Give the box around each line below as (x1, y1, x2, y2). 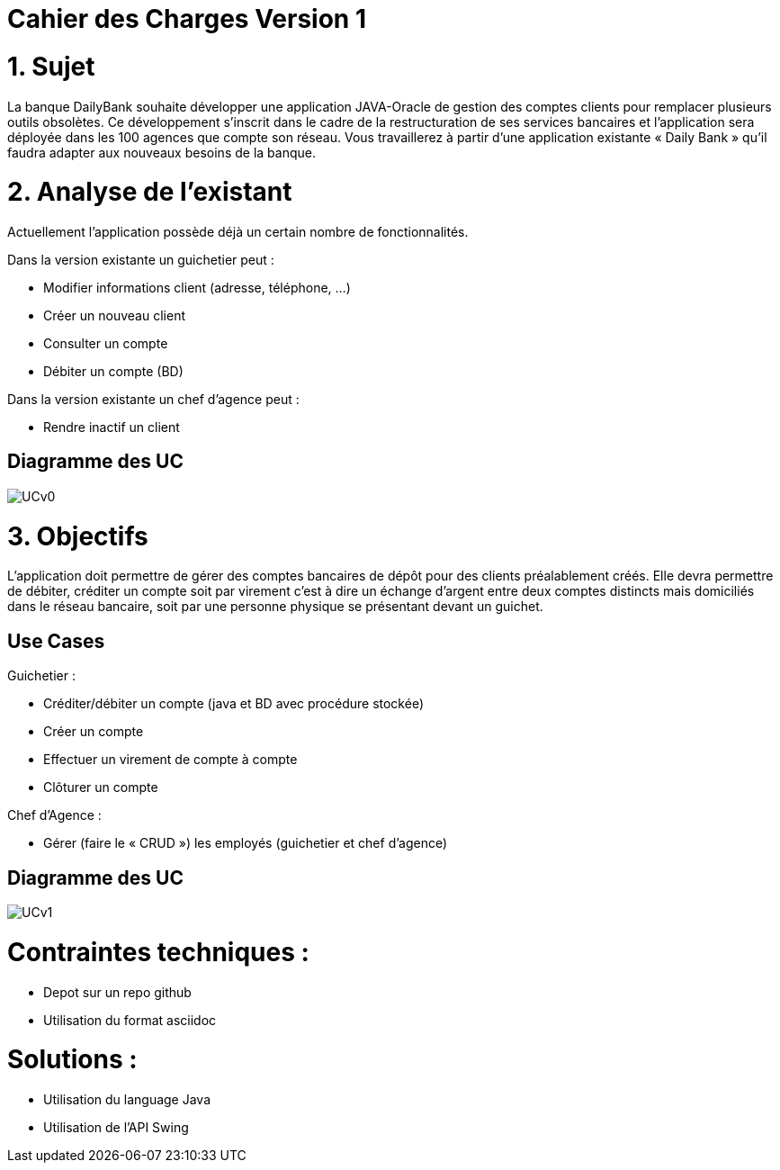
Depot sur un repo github (43, 984, 192, 1000)
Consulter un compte (43, 336, 168, 351)
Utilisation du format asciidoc (43, 1012, 217, 1028)
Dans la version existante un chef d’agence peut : (7, 391, 300, 407)
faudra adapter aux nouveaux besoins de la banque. (7, 144, 316, 160)
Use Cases (7, 629, 105, 652)
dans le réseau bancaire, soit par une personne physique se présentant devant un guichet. (7, 598, 543, 615)
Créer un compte (43, 724, 144, 740)
